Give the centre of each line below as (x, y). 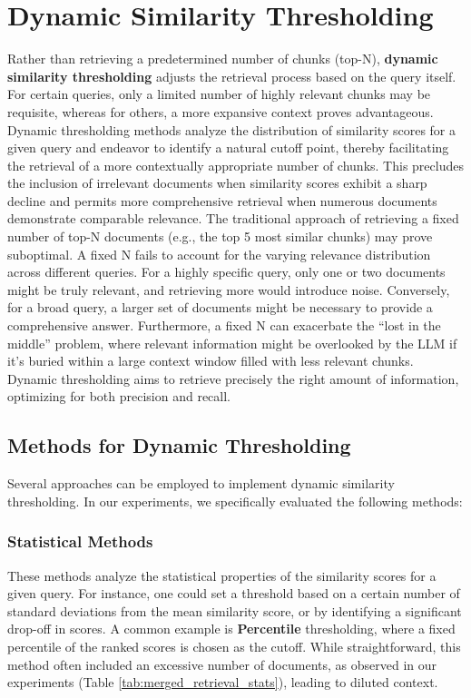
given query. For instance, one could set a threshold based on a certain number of (234, 593)
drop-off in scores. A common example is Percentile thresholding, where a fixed (231, 629)
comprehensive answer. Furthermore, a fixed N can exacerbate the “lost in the (224, 325)
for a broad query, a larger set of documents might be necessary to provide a (220, 307)
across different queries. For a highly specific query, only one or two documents (226, 272)
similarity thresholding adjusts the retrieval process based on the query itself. (232, 76)
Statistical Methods (80, 541)
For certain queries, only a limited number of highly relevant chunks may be (219, 94)
